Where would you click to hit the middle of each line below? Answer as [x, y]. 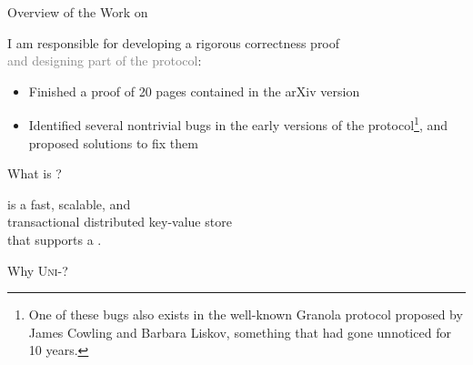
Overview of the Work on [78, 12]
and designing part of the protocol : [105, 61]
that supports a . [55, 239]
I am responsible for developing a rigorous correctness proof [174, 42]
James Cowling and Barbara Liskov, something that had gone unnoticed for [240, 332]
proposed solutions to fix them [113, 142]
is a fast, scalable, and [69, 203]
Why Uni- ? [38, 270]
